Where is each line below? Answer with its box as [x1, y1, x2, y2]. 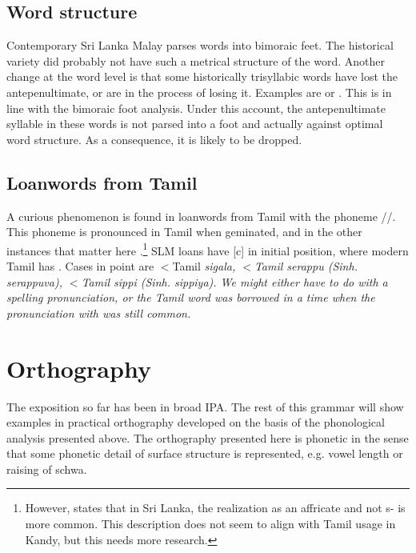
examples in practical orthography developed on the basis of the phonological [6, 414, 385, 431]
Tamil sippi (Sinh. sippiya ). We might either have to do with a [81, 273, 388, 290]
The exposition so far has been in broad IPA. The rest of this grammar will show [6, 398, 404, 415]
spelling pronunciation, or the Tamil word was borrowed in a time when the [6, 289, 375, 306]
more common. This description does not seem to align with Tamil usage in [25, 515, 396, 532]
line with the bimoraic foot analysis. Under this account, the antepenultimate [6, 99, 386, 116]
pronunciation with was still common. [6, 304, 191, 321]
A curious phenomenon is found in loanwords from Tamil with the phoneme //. [6, 207, 396, 224]
